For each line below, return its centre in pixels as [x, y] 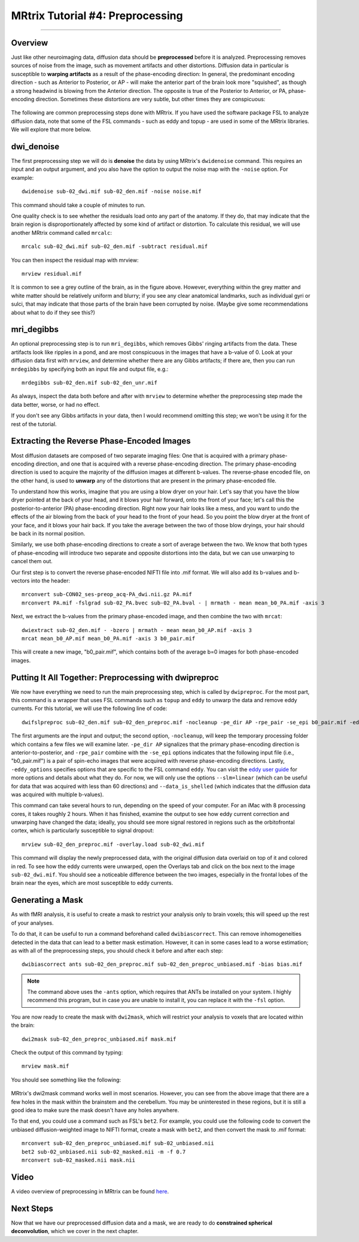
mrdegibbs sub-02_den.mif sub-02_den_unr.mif [90, 383]
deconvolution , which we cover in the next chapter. [75, 1231]
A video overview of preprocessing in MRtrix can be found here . [90, 1191]
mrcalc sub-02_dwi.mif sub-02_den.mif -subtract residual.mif [115, 247]
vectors [20, 581]
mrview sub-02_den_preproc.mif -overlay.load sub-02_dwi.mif [113, 844]
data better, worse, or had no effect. [55, 404]
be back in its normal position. [48, 534]
